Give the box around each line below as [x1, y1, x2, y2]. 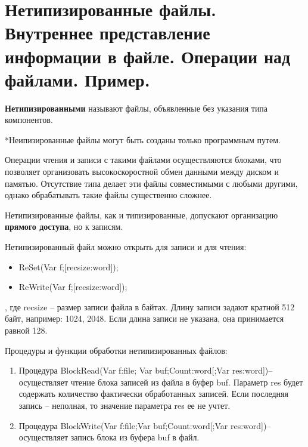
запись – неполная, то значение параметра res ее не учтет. [18, 399, 231, 411]
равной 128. [5, 324, 48, 336]
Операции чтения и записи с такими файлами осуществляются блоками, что [5, 153, 282, 166]
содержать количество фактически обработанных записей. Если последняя [18, 387, 288, 400]
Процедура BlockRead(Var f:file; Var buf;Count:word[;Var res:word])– [18, 364, 273, 377]
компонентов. [5, 113, 53, 126]
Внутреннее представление [5, 20, 210, 45]
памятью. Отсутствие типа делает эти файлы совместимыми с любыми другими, [5, 177, 298, 189]
